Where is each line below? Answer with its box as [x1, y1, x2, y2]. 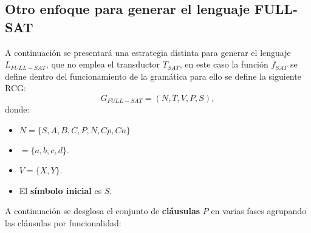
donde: [5, 102, 30, 115]
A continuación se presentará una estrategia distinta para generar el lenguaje [5, 46, 291, 58]
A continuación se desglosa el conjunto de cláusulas [5, 204, 200, 217]
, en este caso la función [179, 58, 268, 71]
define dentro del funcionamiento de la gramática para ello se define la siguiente [5, 69, 301, 82]
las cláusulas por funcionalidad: [5, 216, 121, 229]
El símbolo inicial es [19, 184, 102, 196]
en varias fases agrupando [211, 204, 307, 217]
